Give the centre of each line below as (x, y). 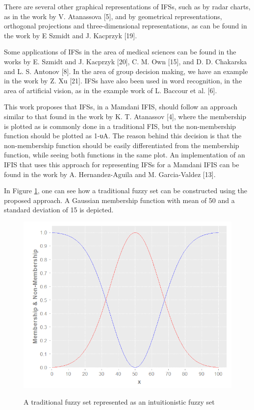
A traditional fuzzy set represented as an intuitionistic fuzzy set (119, 401)
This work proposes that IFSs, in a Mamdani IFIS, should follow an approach (121, 107)
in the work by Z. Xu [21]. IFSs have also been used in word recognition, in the (123, 81)
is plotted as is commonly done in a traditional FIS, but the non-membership (120, 126)
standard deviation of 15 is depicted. (59, 210)
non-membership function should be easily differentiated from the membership (122, 145)
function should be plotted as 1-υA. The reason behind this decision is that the (123, 136)
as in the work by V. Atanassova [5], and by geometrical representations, (113, 16)
